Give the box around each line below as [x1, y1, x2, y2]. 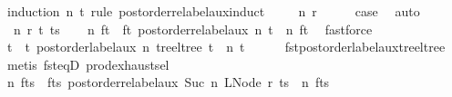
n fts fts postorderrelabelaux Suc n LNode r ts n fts [6, 73, 330, 92]
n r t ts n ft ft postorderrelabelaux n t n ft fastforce [13, 19, 373, 38]
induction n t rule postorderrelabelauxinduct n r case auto [6, 2, 420, 20]
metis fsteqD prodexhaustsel [6, 54, 169, 73]
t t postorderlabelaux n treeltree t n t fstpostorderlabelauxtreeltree [6, 37, 446, 56]
